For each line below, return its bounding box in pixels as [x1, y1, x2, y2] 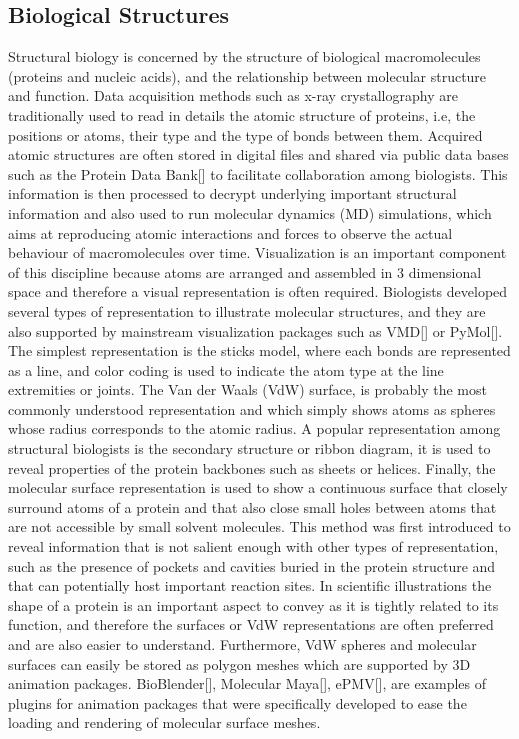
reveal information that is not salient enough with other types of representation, [8, 536, 499, 557]
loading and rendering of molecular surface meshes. [8, 712, 321, 733]
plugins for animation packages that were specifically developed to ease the [8, 692, 467, 713]
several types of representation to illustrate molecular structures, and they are [8, 300, 486, 321]
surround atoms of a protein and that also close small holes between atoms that [8, 496, 497, 517]
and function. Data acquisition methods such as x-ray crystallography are [8, 85, 458, 106]
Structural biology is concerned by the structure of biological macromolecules [8, 46, 481, 67]
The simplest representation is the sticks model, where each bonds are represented [8, 340, 511, 361]
